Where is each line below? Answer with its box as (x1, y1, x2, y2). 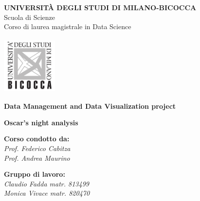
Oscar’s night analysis (4, 117, 78, 127)
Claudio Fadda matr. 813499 (4, 178, 89, 188)
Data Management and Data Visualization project (4, 101, 176, 111)
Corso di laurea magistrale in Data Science (4, 21, 131, 32)
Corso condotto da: (4, 134, 70, 144)
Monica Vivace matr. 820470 (4, 188, 90, 198)
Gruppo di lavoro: (4, 169, 65, 179)
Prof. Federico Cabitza (4, 143, 71, 153)
